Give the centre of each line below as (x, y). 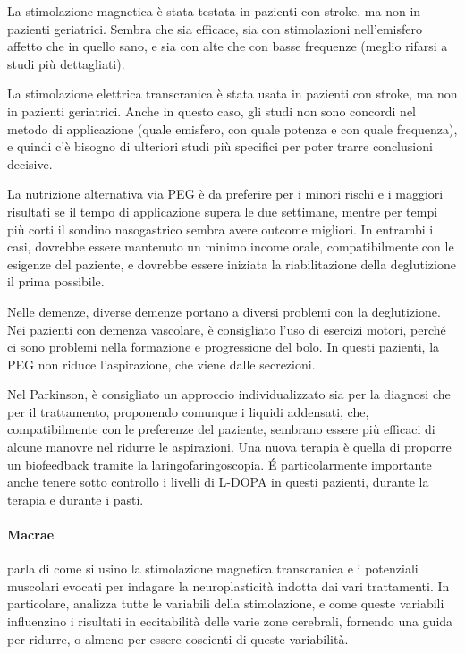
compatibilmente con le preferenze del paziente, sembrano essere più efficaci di (221, 429)
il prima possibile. (56, 281)
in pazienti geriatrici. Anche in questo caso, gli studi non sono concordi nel (211, 110)
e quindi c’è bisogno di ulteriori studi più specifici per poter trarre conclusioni (220, 146)
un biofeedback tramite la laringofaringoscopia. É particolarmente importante (220, 464)
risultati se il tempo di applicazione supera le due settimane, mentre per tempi (223, 211)
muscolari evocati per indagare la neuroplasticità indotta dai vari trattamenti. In (228, 586)
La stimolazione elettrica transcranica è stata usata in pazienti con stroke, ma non (232, 93)
